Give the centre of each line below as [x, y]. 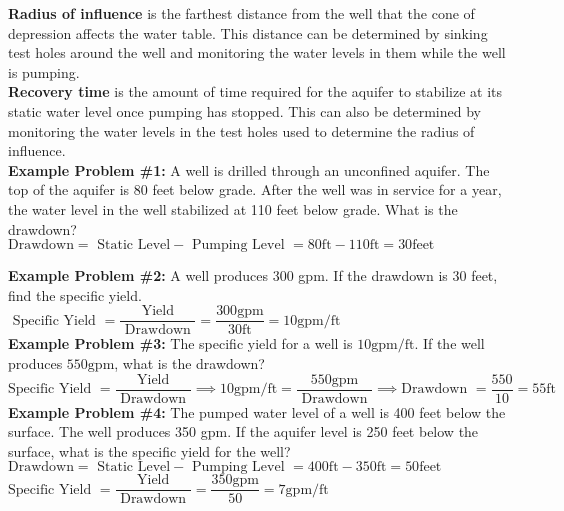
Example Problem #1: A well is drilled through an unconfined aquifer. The [249, 169]
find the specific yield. [75, 294]
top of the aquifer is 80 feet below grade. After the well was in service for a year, [255, 189]
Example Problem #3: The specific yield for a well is [180, 343]
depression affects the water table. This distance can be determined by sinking [248, 32]
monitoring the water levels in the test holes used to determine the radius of [241, 130]
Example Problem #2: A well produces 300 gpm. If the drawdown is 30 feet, [253, 275]
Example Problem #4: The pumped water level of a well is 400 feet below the [257, 411]
